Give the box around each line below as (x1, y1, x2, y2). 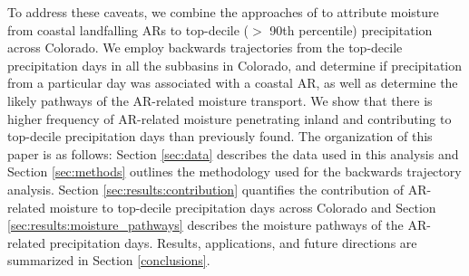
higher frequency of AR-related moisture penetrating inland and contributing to (7, 109, 452, 128)
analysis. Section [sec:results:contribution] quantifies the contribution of (7, 179, 404, 198)
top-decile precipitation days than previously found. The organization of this (7, 127, 433, 146)
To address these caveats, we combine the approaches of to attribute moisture (7, 3, 439, 21)
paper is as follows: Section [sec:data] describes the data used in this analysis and (7, 144, 459, 163)
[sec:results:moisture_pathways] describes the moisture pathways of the (7, 215, 404, 234)
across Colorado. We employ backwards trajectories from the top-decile (7, 38, 403, 57)
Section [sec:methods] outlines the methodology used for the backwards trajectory (7, 162, 462, 181)
